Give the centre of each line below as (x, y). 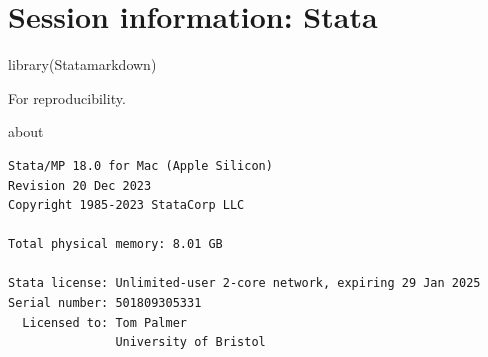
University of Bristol (190, 342)
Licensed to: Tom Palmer (104, 322)
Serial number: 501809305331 (105, 303)
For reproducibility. (67, 97)
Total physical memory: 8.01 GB (115, 244)
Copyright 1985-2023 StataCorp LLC (126, 205)
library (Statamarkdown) (82, 64)
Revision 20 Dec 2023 (80, 185)
